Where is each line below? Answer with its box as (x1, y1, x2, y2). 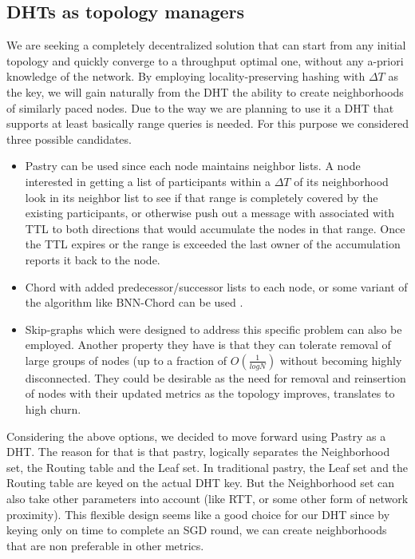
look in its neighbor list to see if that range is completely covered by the (25, 188, 378, 205)
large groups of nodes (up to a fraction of (25, 351, 227, 368)
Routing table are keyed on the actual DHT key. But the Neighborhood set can (6, 474, 395, 491)
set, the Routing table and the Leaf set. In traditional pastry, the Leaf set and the (6, 458, 409, 475)
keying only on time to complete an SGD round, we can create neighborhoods (6, 521, 387, 538)
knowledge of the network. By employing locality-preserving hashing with (6, 68, 366, 85)
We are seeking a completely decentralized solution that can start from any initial (6, 37, 406, 54)
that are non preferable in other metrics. (6, 537, 204, 553)
